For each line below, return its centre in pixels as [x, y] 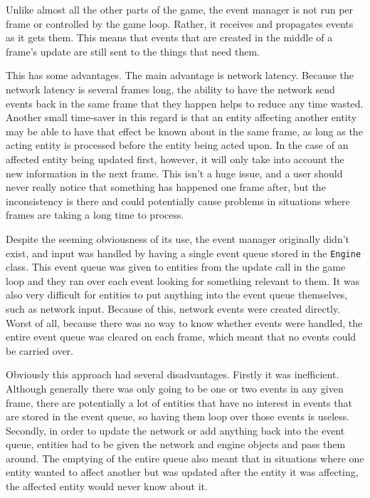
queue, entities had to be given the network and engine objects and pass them [176, 444]
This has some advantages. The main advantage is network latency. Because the [180, 75]
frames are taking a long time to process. [95, 215]
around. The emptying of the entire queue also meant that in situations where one [185, 458]
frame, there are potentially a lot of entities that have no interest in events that [179, 402]
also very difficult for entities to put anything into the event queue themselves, [177, 295]
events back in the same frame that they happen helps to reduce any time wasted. [185, 103]
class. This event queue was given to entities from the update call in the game [176, 267]
